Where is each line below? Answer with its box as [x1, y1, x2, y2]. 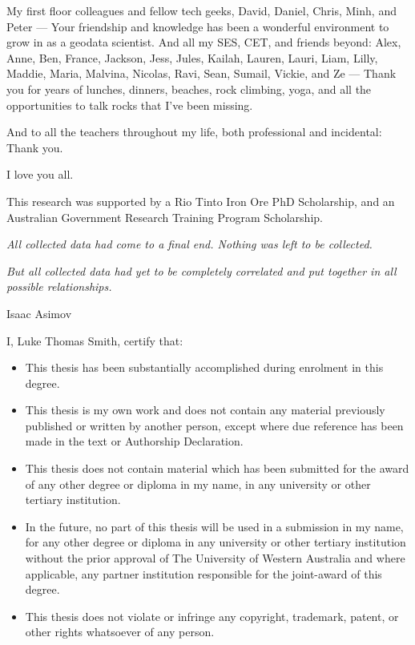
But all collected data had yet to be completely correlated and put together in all [6, 262, 397, 279]
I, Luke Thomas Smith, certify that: [6, 332, 183, 349]
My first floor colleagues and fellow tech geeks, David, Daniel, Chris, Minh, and [6, 2, 397, 18]
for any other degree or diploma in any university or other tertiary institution [25, 534, 406, 550]
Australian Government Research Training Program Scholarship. [6, 208, 323, 225]
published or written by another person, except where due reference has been [25, 417, 404, 433]
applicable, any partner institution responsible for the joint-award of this [25, 565, 382, 582]
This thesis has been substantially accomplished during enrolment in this [25, 359, 384, 376]
